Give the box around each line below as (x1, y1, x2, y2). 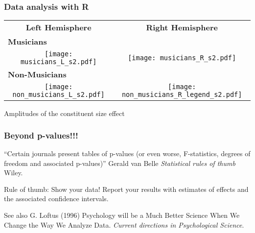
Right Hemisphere (146, 22, 218, 33)
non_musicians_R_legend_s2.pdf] (121, 91, 242, 99)
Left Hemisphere (25, 22, 92, 33)
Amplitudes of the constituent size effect (4, 108, 125, 118)
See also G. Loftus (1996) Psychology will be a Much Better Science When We (4, 210, 240, 220)
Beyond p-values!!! (4, 129, 78, 141)
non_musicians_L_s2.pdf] (12, 91, 105, 99)
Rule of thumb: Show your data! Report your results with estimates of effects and (4, 184, 249, 194)
